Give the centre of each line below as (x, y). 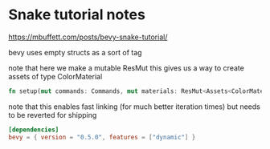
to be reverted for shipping (53, 115)
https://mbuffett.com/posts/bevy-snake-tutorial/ (88, 37)
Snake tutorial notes (77, 15)
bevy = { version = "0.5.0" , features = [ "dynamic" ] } (102, 137)
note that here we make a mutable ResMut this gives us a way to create (127, 68)
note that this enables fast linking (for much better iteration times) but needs (135, 107)
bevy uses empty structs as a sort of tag (75, 52)
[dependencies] (34, 130)
